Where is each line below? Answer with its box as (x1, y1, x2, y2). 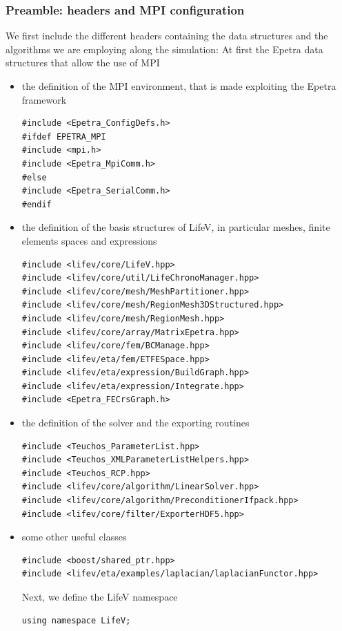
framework (21, 92, 67, 106)
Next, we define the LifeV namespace (21, 590, 178, 603)
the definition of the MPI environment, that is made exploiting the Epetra (21, 79, 336, 93)
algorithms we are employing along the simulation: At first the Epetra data (6, 41, 323, 56)
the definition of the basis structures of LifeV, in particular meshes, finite (21, 220, 330, 234)
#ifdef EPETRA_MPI (21, 131, 106, 142)
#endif (21, 199, 52, 209)
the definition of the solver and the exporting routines (21, 415, 250, 430)
